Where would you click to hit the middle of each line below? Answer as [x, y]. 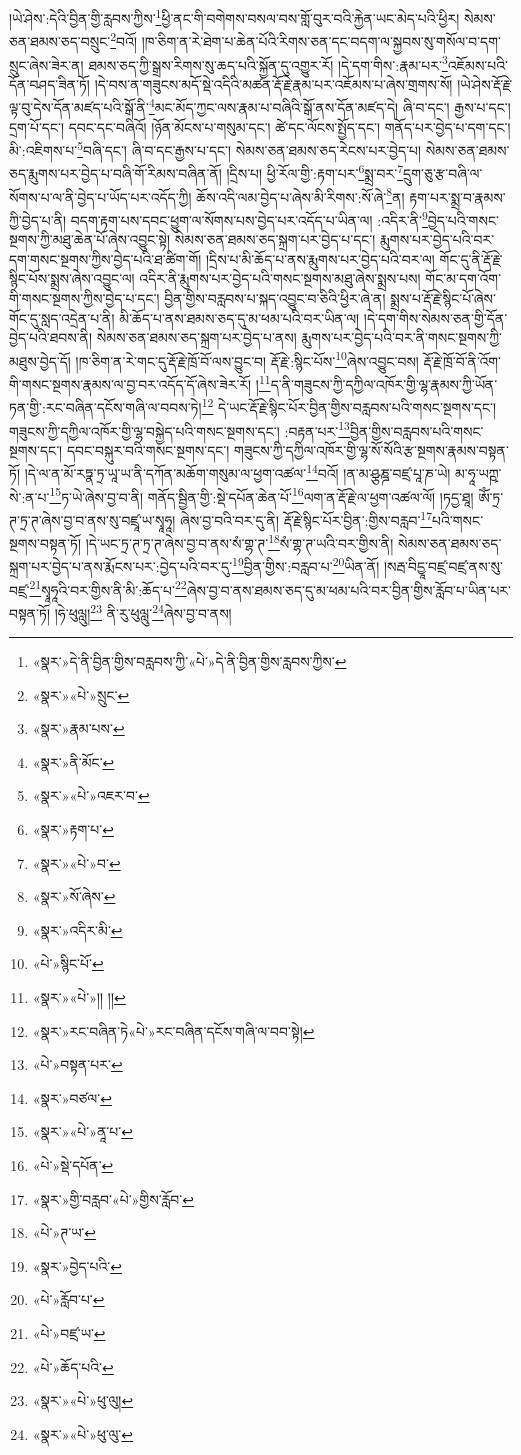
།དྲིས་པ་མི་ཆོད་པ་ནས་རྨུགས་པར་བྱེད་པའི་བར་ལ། [320, 258]
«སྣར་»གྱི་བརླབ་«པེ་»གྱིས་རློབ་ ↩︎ [113, 1198]
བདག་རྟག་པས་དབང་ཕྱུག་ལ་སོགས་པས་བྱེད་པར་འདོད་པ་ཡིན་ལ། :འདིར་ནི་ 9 [249, 218]
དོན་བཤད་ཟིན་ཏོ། [49, 83]
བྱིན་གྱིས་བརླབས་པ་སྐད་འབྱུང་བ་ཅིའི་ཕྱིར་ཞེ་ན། [275, 297]
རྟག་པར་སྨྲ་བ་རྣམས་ [457, 196]
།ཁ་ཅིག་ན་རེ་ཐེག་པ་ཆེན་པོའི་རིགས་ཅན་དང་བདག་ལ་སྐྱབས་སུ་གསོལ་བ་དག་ [321, 40]
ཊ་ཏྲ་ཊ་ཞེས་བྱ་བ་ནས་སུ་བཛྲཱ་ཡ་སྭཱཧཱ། [92, 519]
